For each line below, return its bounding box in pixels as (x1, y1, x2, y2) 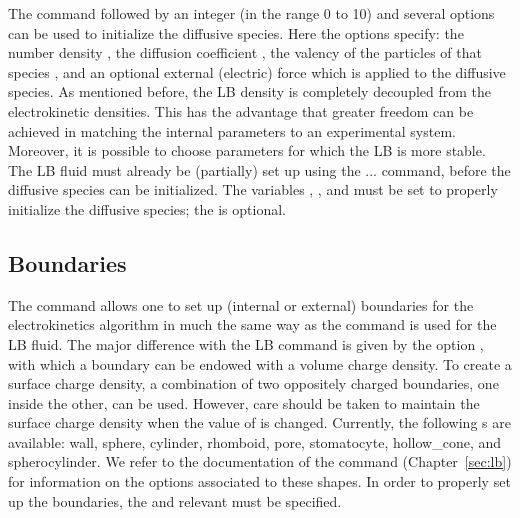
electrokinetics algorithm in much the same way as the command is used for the (8, 314, 497, 335)
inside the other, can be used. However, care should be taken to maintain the (8, 392, 480, 413)
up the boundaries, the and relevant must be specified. (8, 490, 342, 511)
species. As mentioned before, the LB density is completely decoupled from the (8, 81, 492, 102)
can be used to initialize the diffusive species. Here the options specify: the (8, 22, 464, 43)
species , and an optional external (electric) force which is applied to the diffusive (8, 61, 506, 82)
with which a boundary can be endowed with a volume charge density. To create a (8, 353, 512, 374)
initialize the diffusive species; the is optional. (8, 198, 286, 219)
